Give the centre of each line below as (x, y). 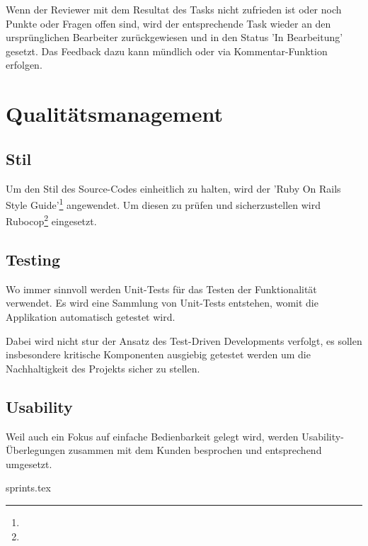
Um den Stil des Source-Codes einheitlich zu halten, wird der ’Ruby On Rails (173, 188)
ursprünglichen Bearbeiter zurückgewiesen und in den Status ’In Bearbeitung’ (174, 37)
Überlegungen (36, 450)
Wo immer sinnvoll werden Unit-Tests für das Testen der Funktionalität (161, 289)
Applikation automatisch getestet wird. (91, 317)
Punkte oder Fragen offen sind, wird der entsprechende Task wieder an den (168, 23)
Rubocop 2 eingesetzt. (51, 220)
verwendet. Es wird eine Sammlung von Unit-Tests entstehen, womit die (162, 303)
